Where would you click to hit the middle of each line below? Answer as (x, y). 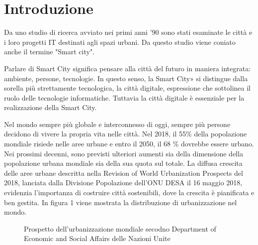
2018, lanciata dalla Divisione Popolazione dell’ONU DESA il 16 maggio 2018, (123, 183)
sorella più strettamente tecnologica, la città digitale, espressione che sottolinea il (127, 88)
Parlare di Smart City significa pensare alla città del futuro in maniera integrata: (128, 68)
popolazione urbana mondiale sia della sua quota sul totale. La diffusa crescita (123, 163)
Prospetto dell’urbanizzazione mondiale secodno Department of (120, 228)
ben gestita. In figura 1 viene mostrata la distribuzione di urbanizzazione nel (121, 202)
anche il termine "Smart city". (49, 52)
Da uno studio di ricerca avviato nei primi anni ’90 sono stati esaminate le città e (128, 32)
